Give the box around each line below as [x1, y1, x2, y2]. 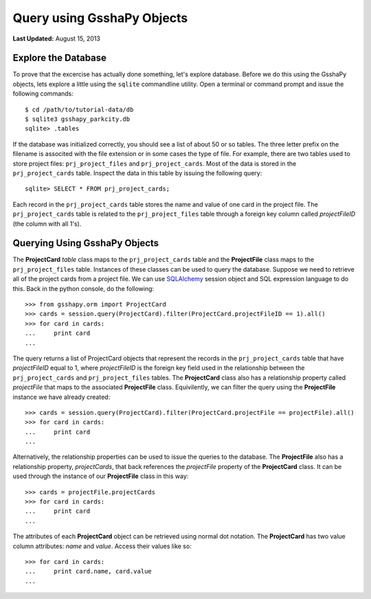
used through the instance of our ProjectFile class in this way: [12, 472, 189, 481]
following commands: [12, 89, 74, 98]
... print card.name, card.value [25, 567, 153, 576]
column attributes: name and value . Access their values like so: [12, 542, 192, 550]
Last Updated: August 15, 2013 [12, 34, 101, 43]
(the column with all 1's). [12, 219, 82, 228]
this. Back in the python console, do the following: [12, 284, 155, 292]
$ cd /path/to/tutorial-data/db [25, 105, 134, 113]
